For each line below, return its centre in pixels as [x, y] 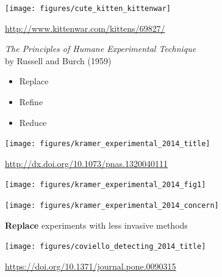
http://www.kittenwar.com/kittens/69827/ [85, 28]
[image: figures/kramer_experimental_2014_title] [108, 144]
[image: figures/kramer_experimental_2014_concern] [112, 206]
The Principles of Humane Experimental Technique [101, 49]
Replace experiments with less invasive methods [96, 225]
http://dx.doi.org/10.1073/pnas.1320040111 [86, 163]
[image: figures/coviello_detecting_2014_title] [106, 247]
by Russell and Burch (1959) [58, 60]
